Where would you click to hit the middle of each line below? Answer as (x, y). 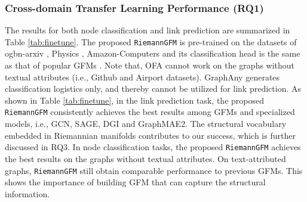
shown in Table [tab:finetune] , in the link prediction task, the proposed (134, 100)
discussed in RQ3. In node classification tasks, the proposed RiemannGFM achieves (153, 147)
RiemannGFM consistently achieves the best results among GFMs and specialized (150, 112)
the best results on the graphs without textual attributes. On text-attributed (145, 158)
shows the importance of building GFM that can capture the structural (135, 182)
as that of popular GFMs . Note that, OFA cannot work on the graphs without (150, 65)
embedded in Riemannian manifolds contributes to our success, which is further (150, 135)
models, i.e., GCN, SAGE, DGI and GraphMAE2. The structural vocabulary (146, 124)
